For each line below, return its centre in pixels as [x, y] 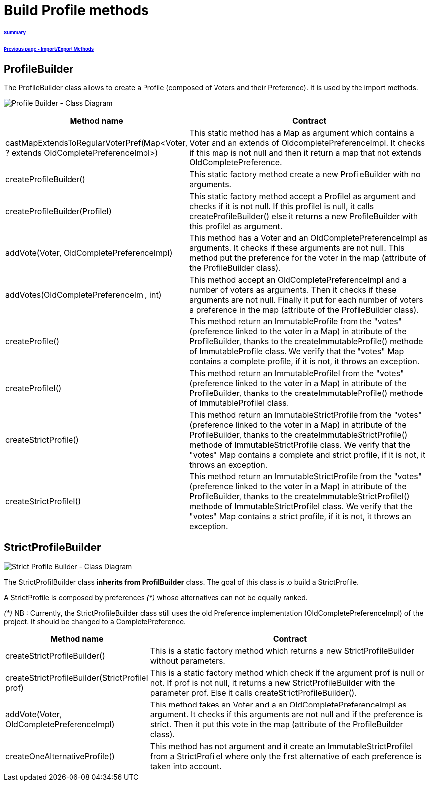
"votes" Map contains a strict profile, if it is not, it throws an [300, 516]
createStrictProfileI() [43, 501]
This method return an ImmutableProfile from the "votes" [296, 321]
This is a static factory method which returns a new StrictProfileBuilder [282, 651]
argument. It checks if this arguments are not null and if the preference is [287, 714]
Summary [15, 32]
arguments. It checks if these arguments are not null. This [297, 248]
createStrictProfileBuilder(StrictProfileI [77, 677]
